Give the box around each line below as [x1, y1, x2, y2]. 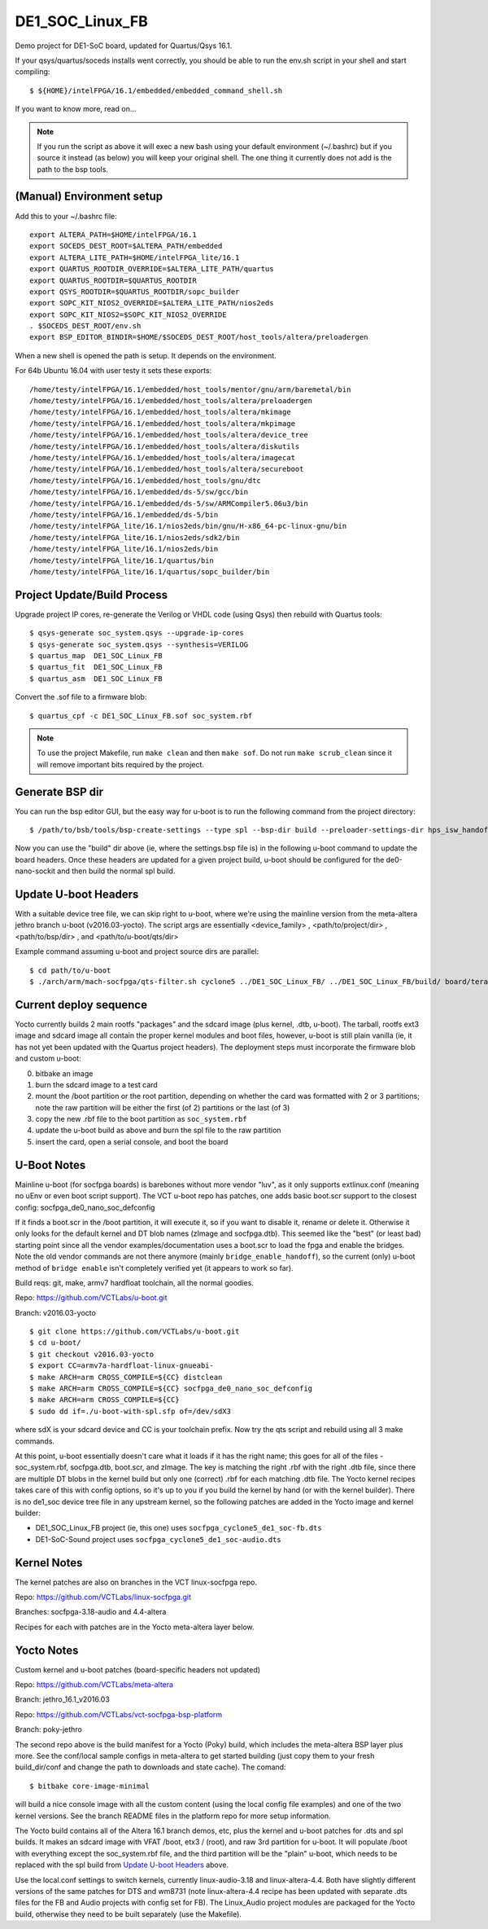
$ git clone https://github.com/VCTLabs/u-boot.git [29, 1327, 240, 1336]
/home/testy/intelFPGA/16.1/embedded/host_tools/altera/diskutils [29, 442, 300, 451]
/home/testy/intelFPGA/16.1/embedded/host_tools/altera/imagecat [29, 453, 296, 462]
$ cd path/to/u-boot [29, 965, 111, 975]
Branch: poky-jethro [15, 1725, 83, 1734]
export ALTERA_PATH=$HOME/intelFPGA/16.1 [29, 230, 197, 239]
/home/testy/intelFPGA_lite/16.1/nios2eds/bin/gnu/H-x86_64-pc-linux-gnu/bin [29, 521, 347, 531]
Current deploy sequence [15, 998, 148, 1012]
